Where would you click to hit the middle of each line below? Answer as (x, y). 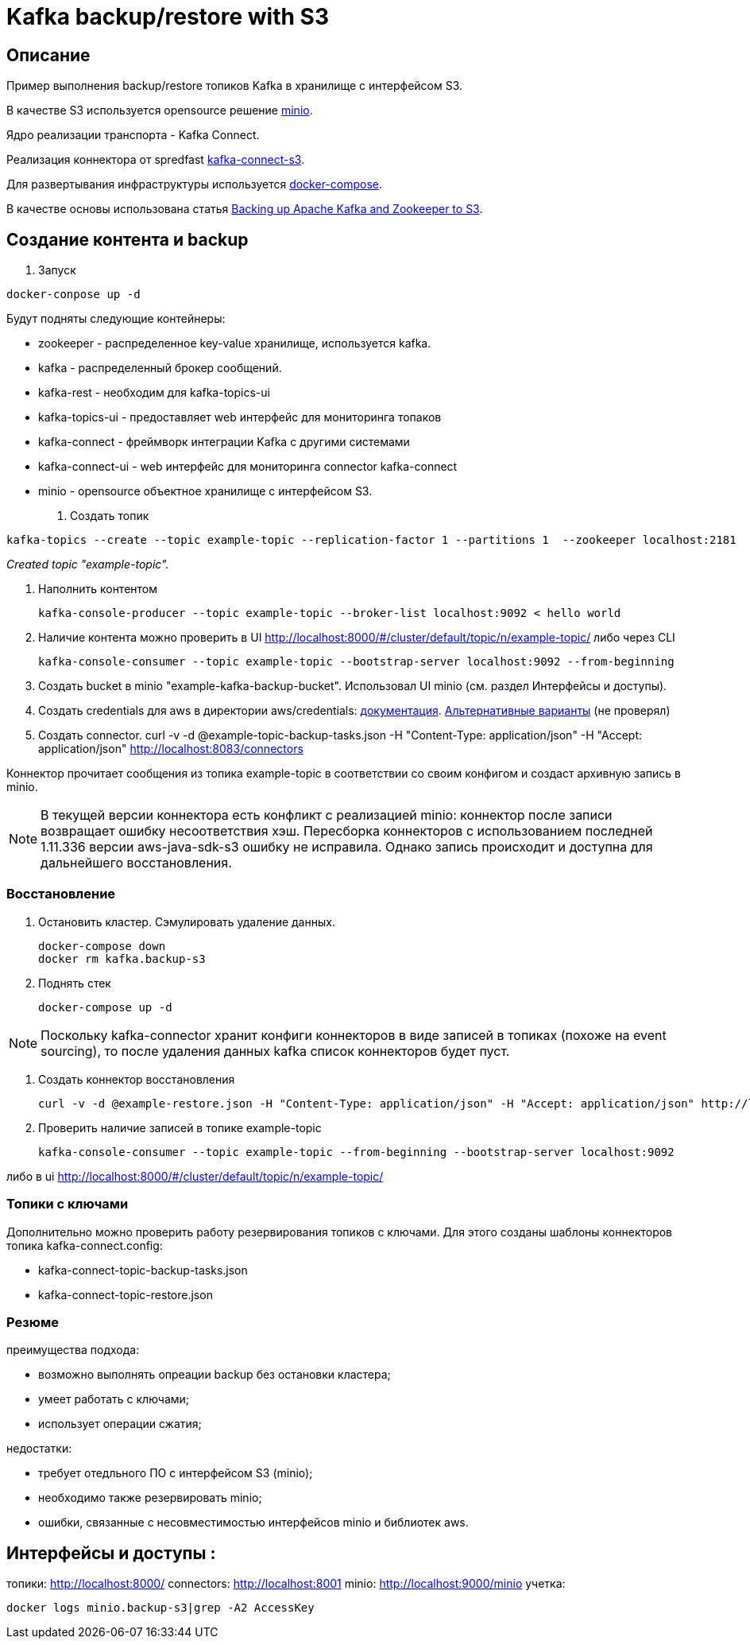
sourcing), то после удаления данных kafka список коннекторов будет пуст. (275, 1051)
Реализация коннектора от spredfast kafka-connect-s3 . (156, 160)
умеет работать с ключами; (114, 1399)
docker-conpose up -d (73, 295)
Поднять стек (75, 983)
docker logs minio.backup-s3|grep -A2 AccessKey (160, 1608)
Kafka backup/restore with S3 (168, 17)
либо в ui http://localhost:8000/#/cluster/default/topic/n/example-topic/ (195, 1176)
